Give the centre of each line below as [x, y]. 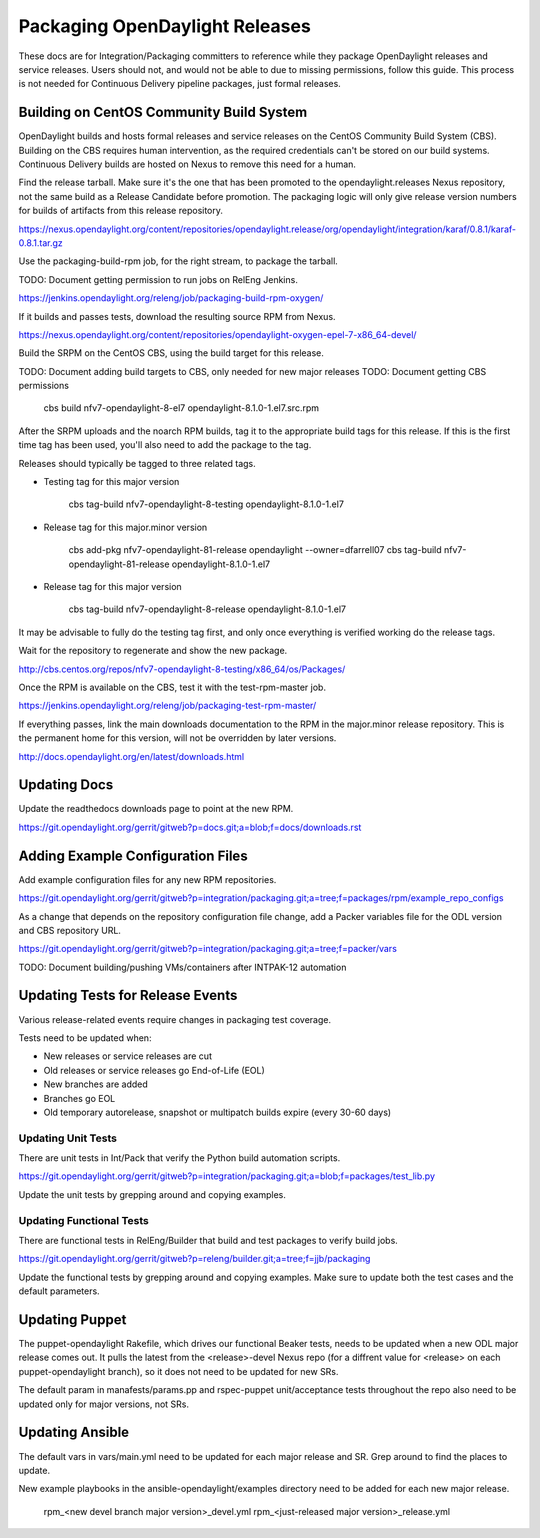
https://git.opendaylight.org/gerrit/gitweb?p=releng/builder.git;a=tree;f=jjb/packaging [194, 1259]
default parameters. [59, 1291]
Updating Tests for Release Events [128, 995]
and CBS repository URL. [70, 930]
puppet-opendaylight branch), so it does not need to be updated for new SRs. [178, 1371]
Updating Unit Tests [67, 1138]
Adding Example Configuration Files [133, 855]
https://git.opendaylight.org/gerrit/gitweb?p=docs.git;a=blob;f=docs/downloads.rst [190, 827]
